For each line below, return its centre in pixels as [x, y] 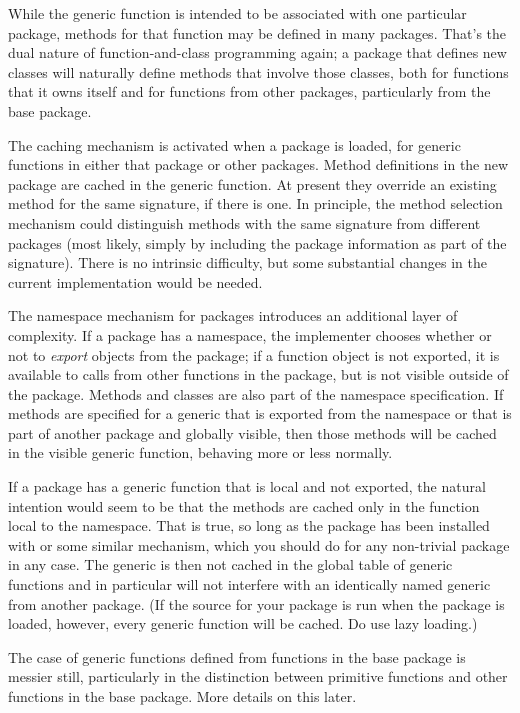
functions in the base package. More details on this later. [182, 696]
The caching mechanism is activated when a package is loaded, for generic [234, 144]
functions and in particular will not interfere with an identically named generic [249, 584]
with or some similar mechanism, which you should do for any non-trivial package [259, 544]
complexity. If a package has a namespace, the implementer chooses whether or [250, 334]
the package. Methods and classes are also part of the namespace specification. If [256, 393]
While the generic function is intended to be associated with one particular [237, 13]
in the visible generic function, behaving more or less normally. [200, 452]
